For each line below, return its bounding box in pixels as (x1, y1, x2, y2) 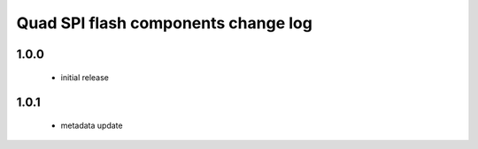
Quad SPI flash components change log (16, 13, 313, 33)
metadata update (60, 120, 123, 130)
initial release (60, 71, 110, 83)
